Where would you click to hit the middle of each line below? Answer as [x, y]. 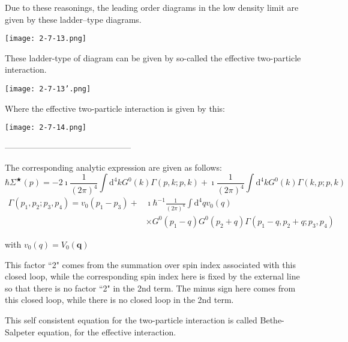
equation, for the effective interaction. [107, 331]
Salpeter [20, 331]
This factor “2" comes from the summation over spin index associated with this [150, 264]
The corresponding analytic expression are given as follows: [113, 167]
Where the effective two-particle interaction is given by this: [115, 108]
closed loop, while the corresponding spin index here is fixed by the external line [152, 276]
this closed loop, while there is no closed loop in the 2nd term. [119, 300]
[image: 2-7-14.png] [46, 128]
